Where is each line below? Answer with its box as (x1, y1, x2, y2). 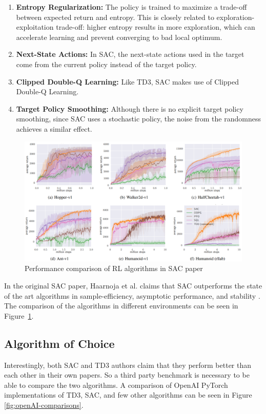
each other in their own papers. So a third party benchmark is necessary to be (4, 369, 250, 380)
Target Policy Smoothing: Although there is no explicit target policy (16, 103, 243, 114)
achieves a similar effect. (16, 123, 92, 134)
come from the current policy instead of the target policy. (16, 58, 197, 69)
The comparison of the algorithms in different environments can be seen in (4, 300, 238, 311)
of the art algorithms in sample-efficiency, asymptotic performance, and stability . (4, 290, 260, 301)
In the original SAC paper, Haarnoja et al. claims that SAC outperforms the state (4, 280, 262, 291)
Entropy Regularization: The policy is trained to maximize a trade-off (16, 2, 247, 12)
